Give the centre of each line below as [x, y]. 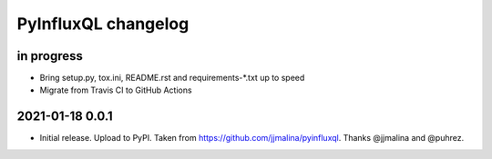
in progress [50, 56]
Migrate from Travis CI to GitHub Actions [116, 90]
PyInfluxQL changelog [103, 24]
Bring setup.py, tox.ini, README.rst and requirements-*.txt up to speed [172, 78]
